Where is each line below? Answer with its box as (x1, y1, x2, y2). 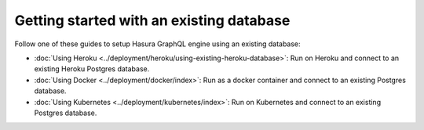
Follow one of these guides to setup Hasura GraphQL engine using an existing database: (14, 39, 302, 49)
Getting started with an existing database (14, 12, 291, 29)
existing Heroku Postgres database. (34, 64, 150, 74)
